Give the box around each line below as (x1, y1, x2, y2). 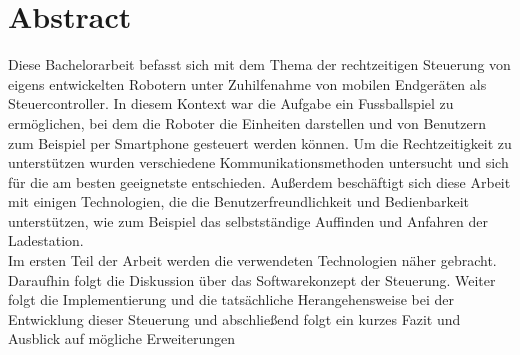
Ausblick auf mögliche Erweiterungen (8, 328, 236, 349)
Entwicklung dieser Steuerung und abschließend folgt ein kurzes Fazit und (8, 308, 461, 329)
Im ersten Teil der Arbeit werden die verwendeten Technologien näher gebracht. (8, 250, 497, 271)
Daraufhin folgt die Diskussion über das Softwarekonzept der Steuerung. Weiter (8, 269, 496, 290)
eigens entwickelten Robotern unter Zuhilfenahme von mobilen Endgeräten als (8, 73, 487, 94)
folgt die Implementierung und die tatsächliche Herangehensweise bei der (8, 289, 454, 310)
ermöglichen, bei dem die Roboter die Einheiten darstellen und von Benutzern (8, 112, 487, 133)
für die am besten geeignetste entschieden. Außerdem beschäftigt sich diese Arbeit (8, 171, 511, 192)
